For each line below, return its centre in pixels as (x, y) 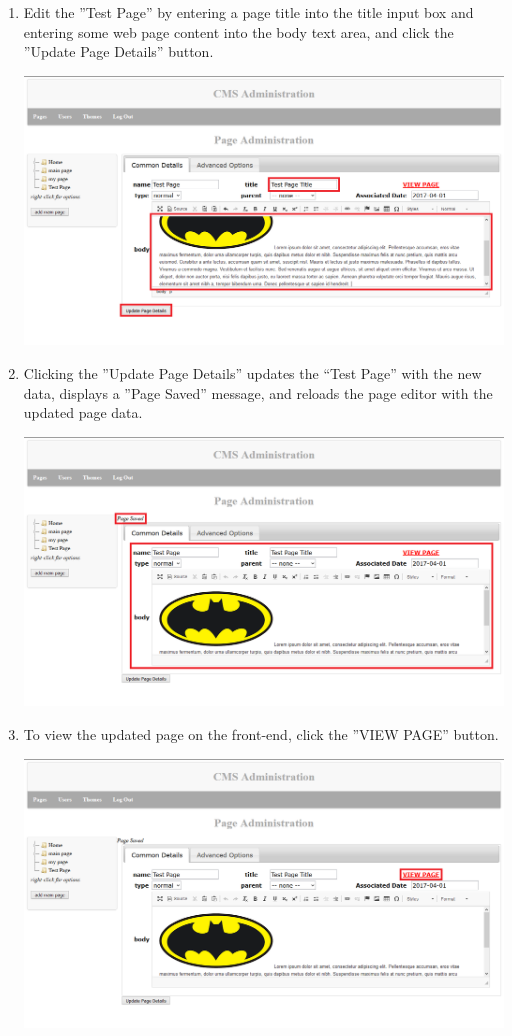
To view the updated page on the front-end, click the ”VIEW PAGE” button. (261, 734)
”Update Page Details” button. (118, 51)
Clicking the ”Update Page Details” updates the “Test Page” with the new (252, 373)
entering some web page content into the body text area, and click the (238, 31)
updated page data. (83, 412)
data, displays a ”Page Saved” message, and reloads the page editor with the (258, 392)
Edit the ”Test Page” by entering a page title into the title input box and (248, 12)
